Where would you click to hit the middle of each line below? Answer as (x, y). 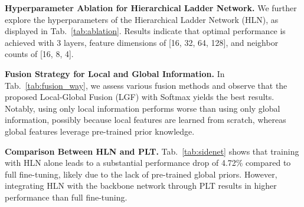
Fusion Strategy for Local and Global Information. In (115, 73)
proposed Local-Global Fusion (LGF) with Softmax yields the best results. (140, 97)
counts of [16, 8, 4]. (39, 54)
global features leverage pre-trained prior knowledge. (100, 131)
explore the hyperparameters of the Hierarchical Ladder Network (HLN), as (142, 19)
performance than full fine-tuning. (66, 197)
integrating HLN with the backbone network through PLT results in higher (141, 186)
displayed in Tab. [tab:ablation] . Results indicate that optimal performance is (145, 31)
